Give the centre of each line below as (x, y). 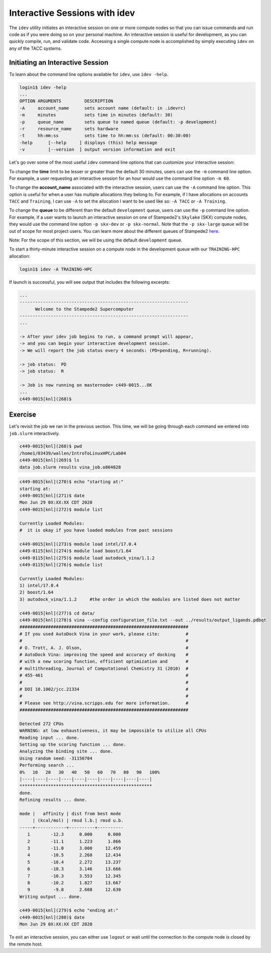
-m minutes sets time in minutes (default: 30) (96, 115)
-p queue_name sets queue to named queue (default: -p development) (118, 122)
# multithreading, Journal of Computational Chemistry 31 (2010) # (104, 668)
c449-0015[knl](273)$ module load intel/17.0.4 (78, 544)
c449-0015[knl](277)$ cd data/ (57, 613)
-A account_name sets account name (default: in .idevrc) (103, 108)
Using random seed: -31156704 (56, 758)
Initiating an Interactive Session (59, 62)
